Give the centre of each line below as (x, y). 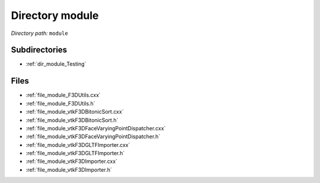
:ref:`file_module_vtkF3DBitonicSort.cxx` (75, 112)
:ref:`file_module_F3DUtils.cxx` (63, 95)
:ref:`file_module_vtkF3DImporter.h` (69, 169)
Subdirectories (39, 50)
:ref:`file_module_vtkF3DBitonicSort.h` (72, 120)
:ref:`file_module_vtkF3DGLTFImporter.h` (75, 153)
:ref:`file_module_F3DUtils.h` (60, 103)
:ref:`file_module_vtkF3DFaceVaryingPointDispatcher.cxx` (96, 128)
